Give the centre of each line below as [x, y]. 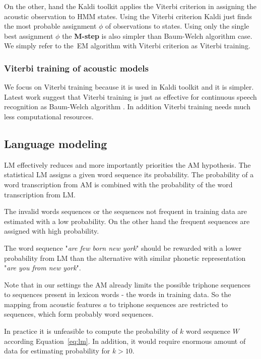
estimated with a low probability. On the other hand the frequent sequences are [127, 221]
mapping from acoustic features [53, 304]
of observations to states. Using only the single [177, 26]
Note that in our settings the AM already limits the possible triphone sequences [127, 284]
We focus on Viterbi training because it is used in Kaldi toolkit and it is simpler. [129, 87]
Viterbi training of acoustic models [76, 68]
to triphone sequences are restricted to [169, 304]
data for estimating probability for [57, 351]
